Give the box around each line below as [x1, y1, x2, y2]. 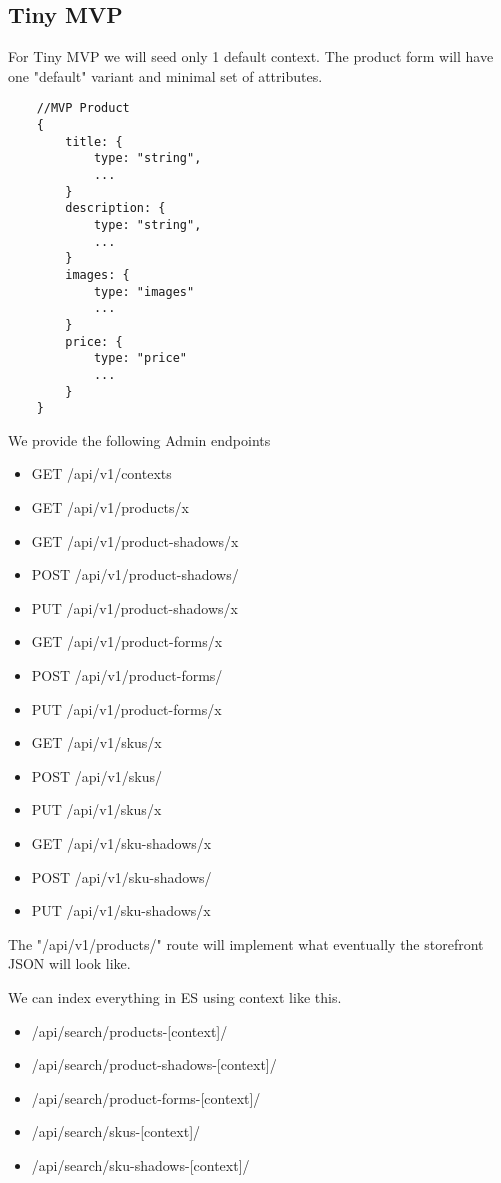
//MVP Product [36, 101, 130, 116]
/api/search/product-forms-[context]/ [31, 1087, 261, 1108]
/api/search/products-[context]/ [31, 1020, 228, 1041]
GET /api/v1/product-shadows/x [31, 530, 239, 551]
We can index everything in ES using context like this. [8, 986, 342, 1007]
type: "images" [93, 284, 195, 299]
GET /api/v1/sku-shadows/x [31, 832, 212, 853]
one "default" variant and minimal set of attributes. [8, 65, 323, 86]
